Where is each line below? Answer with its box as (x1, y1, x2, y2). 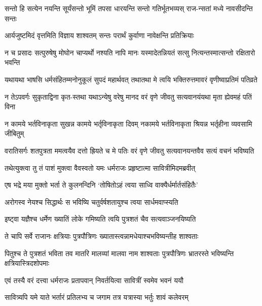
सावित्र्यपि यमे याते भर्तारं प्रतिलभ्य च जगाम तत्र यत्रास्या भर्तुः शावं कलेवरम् (5, 292, 189, 302)
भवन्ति (5, 57, 20, 68)
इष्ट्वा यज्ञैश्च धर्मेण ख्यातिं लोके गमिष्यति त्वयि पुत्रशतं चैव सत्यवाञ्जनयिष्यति (5, 213, 196, 224)
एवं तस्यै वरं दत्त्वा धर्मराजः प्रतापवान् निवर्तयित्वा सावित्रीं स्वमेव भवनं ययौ (5, 274, 183, 285)
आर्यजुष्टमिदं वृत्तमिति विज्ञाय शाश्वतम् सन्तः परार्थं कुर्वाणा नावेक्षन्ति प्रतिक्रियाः (5, 30, 194, 41)
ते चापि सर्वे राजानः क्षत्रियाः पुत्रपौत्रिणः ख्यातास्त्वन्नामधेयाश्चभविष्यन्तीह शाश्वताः (5, 230, 199, 241)
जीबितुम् (5, 128, 24, 139)
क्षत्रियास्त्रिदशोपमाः (5, 258, 50, 268)
